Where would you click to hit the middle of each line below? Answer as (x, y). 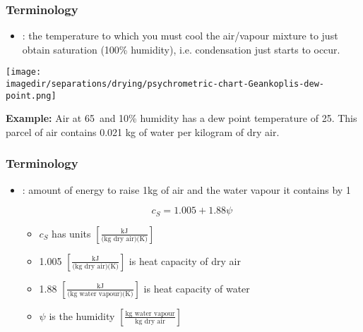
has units (71, 233)
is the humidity (82, 315)
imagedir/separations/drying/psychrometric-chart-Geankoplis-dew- (165, 84)
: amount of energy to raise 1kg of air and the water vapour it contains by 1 (186, 189)
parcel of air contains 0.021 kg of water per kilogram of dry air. (143, 131)
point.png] (31, 96)
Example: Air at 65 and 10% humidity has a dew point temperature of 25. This (181, 118)
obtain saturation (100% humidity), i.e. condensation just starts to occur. (181, 49)
